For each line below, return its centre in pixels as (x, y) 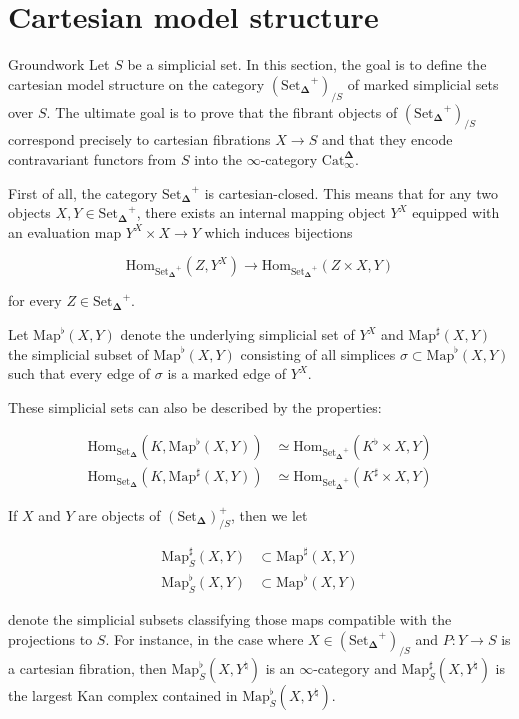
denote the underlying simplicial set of (237, 334)
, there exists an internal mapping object (261, 212)
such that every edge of (79, 373)
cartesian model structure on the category (136, 83)
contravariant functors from (92, 158)
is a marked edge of (227, 373)
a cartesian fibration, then (87, 668)
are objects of (119, 514)
